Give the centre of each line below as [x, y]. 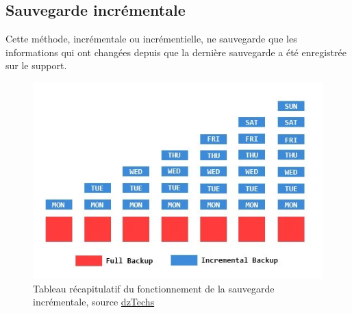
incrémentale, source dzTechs [94, 302]
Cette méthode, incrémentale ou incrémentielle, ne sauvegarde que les [151, 39]
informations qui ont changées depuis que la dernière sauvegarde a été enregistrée [176, 52]
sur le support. [36, 65]
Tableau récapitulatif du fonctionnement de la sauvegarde [154, 288]
